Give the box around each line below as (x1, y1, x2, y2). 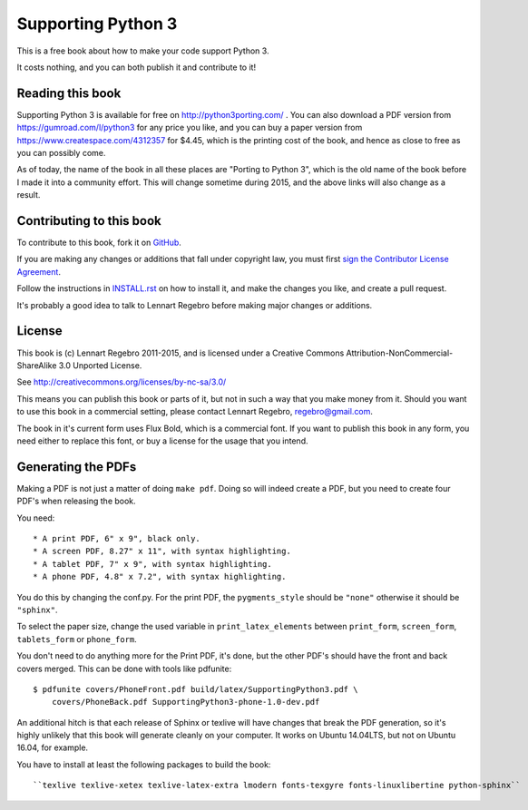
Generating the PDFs (16, 459, 137, 474)
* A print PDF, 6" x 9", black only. (33, 533, 201, 543)
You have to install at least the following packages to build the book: (16, 758, 271, 770)
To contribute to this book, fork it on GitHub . (16, 237, 181, 249)
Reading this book (16, 85, 122, 101)
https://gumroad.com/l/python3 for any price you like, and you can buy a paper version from (16, 122, 363, 133)
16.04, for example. (16, 742, 89, 753)
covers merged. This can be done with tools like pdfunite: (16, 663, 232, 674)
